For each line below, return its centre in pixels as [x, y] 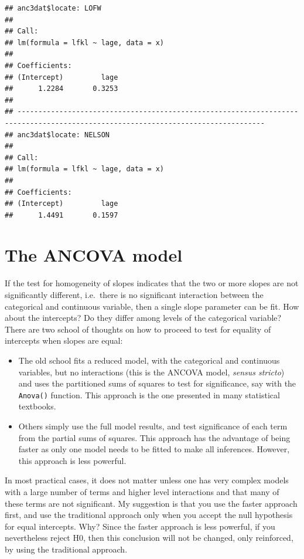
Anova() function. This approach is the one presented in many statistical [149, 394]
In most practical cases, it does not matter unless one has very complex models [147, 480]
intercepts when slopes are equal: [64, 341]
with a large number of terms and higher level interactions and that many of [142, 491]
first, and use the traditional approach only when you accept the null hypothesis [149, 515]
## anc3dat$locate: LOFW [53, 8]
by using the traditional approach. [66, 549]
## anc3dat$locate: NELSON [57, 135]
